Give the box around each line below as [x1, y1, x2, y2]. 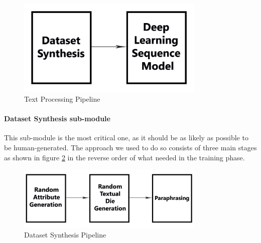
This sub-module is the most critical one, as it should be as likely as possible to [4, 132, 248, 143]
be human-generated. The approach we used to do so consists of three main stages [4, 142, 257, 153]
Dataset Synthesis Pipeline [24, 229, 106, 240]
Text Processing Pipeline [24, 94, 100, 104]
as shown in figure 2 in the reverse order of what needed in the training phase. [4, 152, 245, 162]
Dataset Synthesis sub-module [4, 113, 110, 124]
